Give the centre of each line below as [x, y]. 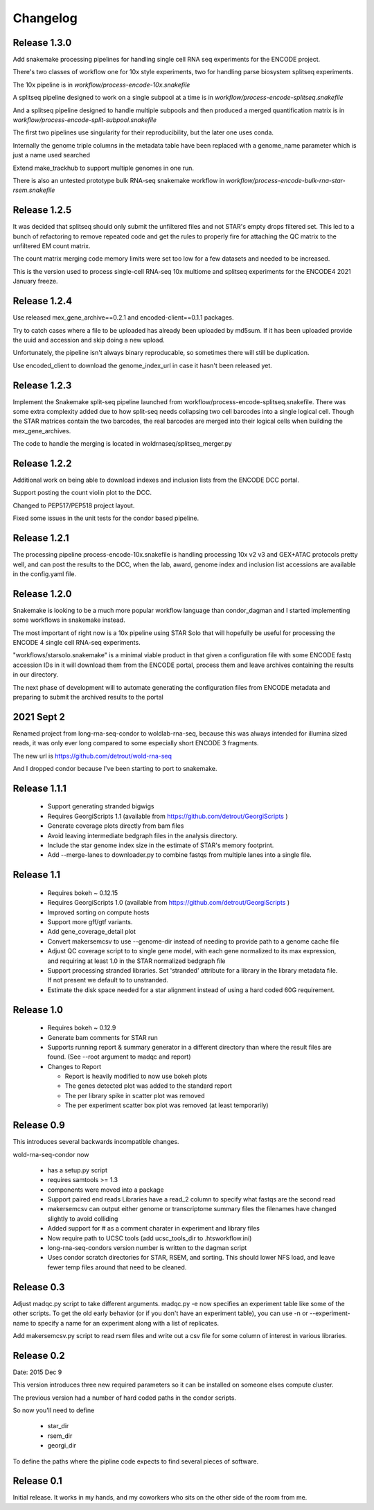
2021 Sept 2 [39, 717]
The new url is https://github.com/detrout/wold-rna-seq [92, 756]
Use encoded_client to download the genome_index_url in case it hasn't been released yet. [143, 365]
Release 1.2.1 [41, 538]
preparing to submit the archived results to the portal [88, 697]
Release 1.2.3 [42, 385]
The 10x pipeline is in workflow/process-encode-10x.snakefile [101, 85]
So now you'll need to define [54, 1410]
